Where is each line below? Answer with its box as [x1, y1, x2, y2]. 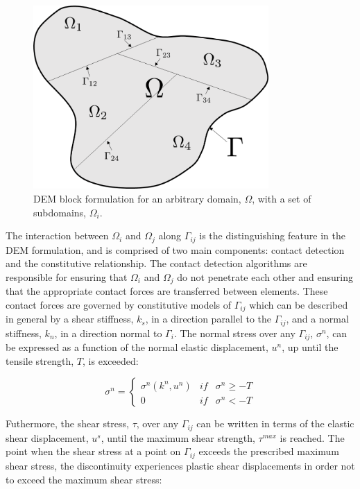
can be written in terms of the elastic [196, 416, 354, 431]
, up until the [282, 340, 338, 354]
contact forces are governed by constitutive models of [6, 297, 232, 311]
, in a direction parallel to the [145, 311, 271, 326]
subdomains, [33, 205, 87, 219]
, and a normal [286, 311, 349, 326]
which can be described [249, 297, 348, 311]
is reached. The [280, 430, 345, 445]
